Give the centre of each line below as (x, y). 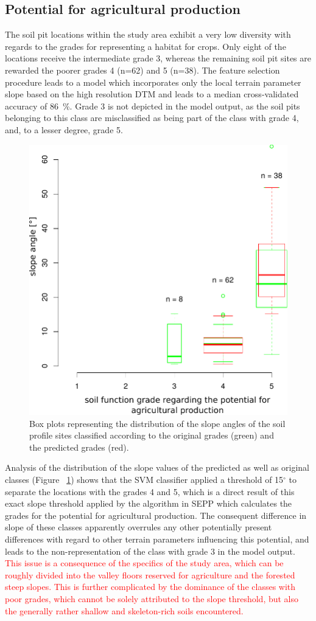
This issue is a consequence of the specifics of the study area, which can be (144, 563)
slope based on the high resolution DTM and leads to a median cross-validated (152, 94)
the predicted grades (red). (79, 447)
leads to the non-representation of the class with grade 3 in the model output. (150, 551)
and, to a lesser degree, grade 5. (64, 129)
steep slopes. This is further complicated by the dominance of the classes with (150, 587)
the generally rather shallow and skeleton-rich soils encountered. (124, 610)
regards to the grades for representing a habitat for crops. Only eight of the (146, 46)
